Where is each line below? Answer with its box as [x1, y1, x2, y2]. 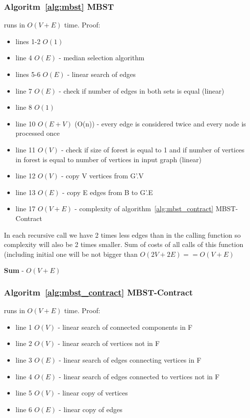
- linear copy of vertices [57, 388, 128, 398]
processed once [15, 128, 60, 138]
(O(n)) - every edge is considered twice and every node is [75, 118, 246, 128]
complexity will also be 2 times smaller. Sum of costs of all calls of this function [4, 239, 244, 249]
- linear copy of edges [59, 404, 123, 414]
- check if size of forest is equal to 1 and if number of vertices [61, 144, 245, 154]
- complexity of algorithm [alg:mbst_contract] [75, 203, 214, 214]
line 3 [15, 354, 32, 365]
